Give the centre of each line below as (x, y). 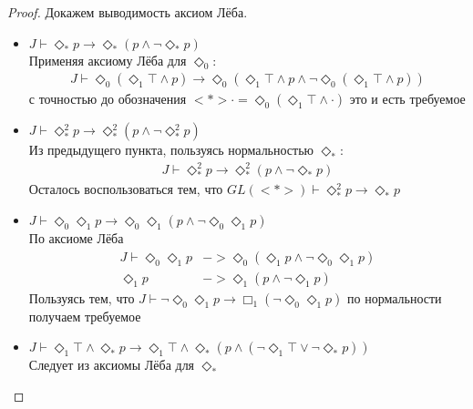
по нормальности (395, 297)
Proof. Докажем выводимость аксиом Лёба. (128, 12)
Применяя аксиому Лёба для (108, 60)
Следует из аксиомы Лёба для (112, 365)
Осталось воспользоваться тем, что (126, 189)
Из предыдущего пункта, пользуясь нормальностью (171, 150)
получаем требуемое (85, 316)
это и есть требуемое (407, 99)
